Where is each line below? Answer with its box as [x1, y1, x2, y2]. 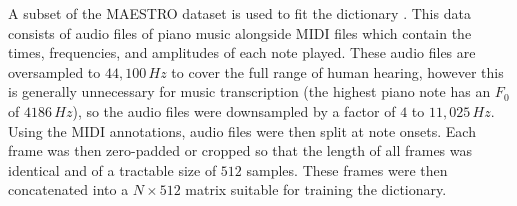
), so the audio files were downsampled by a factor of [72, 100, 396, 121]
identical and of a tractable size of [8, 159, 217, 180]
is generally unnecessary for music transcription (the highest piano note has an [8, 81, 491, 102]
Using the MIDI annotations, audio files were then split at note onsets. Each [8, 120, 476, 141]
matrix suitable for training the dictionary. [185, 179, 447, 200]
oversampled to [8, 61, 101, 82]
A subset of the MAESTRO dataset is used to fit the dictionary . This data [8, 3, 471, 23]
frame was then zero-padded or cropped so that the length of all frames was [8, 140, 473, 161]
